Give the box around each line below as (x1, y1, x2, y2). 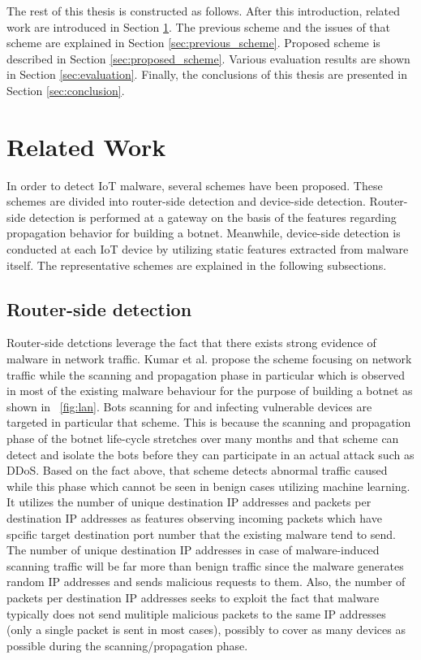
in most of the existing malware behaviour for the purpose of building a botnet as (6, 382, 413, 399)
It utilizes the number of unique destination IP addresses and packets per (6, 493, 372, 510)
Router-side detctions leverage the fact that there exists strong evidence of (6, 334, 376, 351)
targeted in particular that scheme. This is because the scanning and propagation (6, 414, 411, 431)
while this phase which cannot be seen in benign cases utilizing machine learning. (6, 477, 410, 494)
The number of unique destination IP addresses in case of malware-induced (6, 541, 380, 558)
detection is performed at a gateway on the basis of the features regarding (29, 208, 397, 225)
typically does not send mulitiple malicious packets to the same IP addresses (6, 605, 386, 622)
